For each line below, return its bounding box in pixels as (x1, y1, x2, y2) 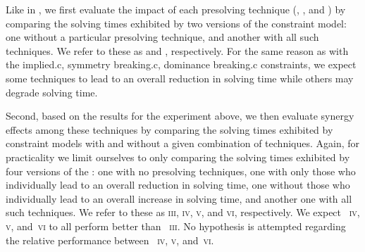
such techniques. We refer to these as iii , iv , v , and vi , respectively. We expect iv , (6, 205, 360, 220)
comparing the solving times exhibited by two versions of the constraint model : (6, 15, 347, 30)
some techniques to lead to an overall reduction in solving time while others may (6, 70, 354, 85)
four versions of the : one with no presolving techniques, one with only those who (6, 163, 356, 178)
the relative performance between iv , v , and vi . (6, 232, 214, 247)
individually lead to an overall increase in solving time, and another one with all (6, 191, 352, 206)
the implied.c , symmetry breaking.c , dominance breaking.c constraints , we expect (6, 57, 357, 72)
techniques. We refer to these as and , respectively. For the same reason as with (6, 43, 349, 58)
